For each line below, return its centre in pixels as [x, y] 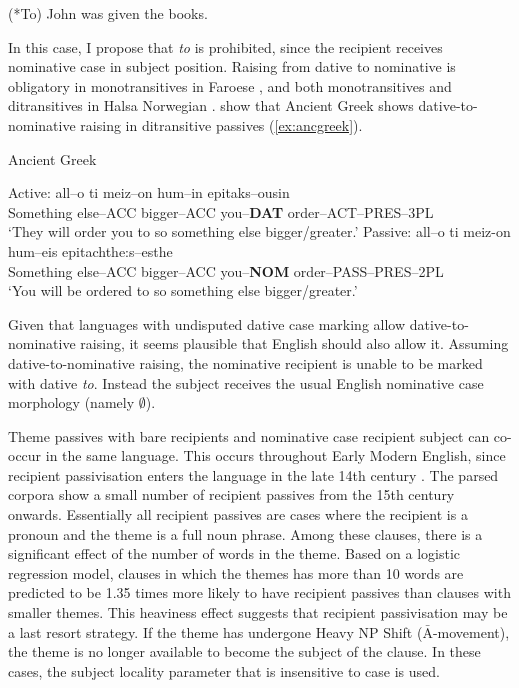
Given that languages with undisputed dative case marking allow [207, 323]
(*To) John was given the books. [108, 13]
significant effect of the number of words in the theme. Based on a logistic [234, 553]
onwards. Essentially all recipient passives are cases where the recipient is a [238, 514]
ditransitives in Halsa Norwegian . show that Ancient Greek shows [211, 105]
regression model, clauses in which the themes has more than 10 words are [236, 572]
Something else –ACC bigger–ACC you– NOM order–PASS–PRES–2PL [226, 270]
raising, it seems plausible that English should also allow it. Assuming [294, 343]
